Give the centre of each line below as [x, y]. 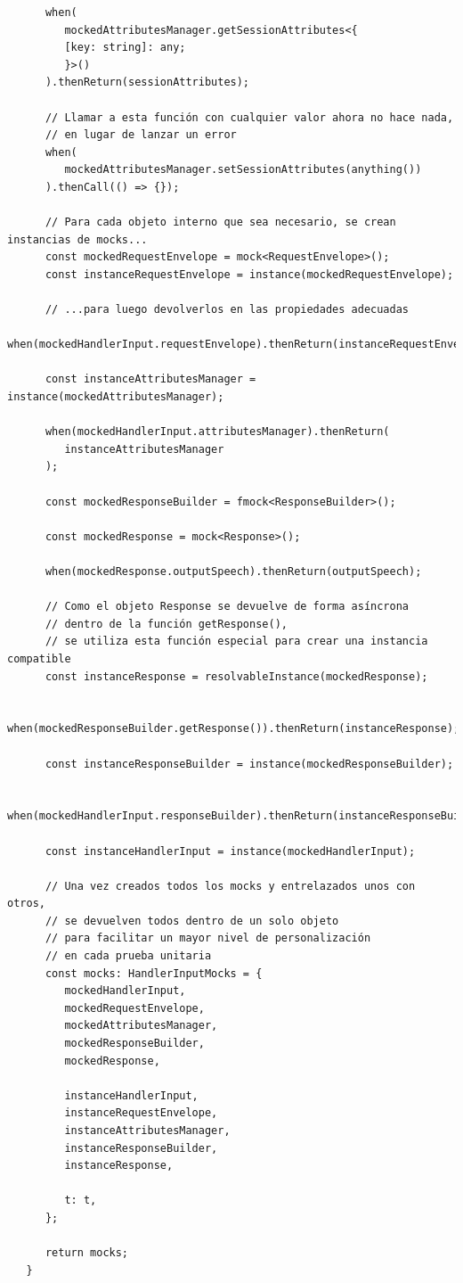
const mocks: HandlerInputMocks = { [154, 973]
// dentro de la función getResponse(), [166, 624]
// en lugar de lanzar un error [141, 135]
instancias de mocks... [77, 239]
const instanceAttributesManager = [150, 379]
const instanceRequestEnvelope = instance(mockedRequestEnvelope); [249, 274]
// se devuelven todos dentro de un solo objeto [192, 921]
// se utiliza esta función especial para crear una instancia [236, 641]
